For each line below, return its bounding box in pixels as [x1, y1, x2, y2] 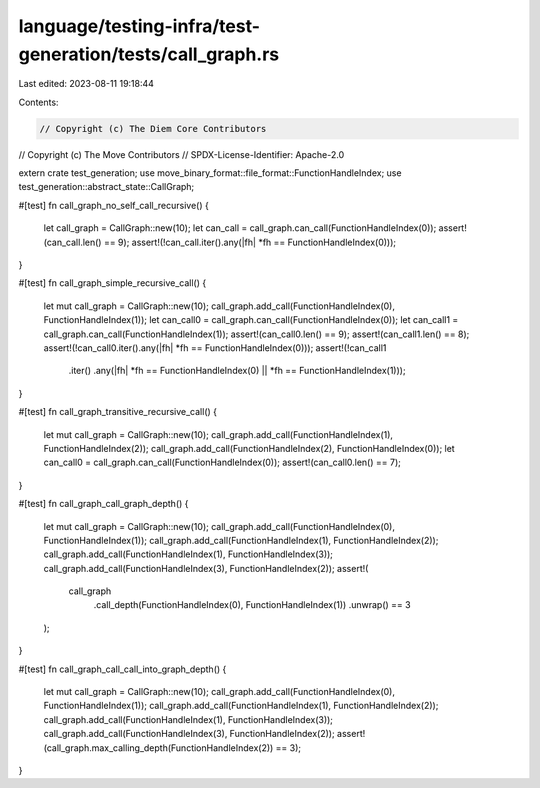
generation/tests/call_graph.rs [18, 43, 280, 65]
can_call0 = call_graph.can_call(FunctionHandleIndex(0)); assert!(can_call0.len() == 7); [43, 456, 402, 469]
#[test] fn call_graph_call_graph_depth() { [18, 498, 189, 510]
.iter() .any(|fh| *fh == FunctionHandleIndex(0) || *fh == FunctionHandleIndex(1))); [68, 365, 406, 377]
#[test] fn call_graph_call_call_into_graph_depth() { [18, 663, 227, 675]
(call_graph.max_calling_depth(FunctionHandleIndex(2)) [43, 741, 274, 754]
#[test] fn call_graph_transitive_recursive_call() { [18, 406, 218, 418]
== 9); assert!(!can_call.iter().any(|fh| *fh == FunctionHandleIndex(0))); [103, 236, 397, 248]
